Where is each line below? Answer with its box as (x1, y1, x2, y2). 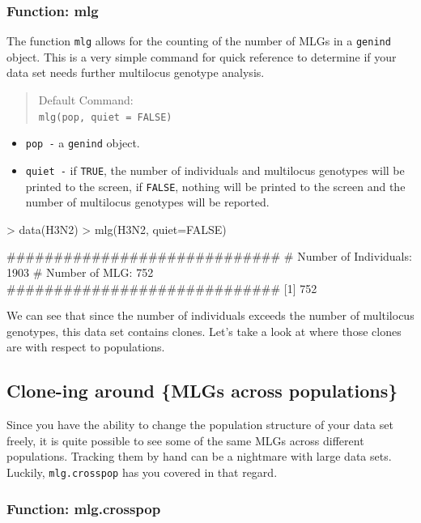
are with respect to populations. (6, 338, 165, 355)
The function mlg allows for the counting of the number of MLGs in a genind (6, 32, 391, 49)
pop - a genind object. (25, 134, 140, 151)
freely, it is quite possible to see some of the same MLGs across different (6, 432, 364, 449)
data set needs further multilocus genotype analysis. (6, 64, 265, 81)
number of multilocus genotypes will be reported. (25, 193, 270, 210)
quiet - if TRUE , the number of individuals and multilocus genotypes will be (25, 161, 405, 178)
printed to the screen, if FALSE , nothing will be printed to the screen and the (25, 177, 406, 194)
